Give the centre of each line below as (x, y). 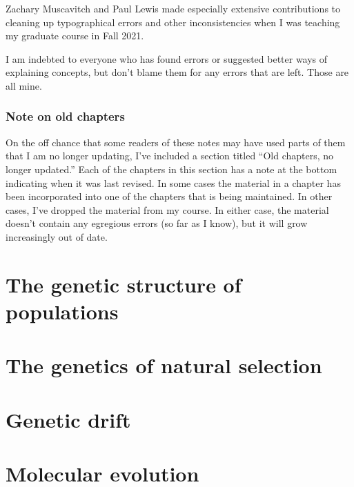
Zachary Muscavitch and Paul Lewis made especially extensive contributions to (173, 8)
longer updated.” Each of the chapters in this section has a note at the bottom (171, 169)
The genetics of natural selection (164, 365)
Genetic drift (68, 419)
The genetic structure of (124, 284)
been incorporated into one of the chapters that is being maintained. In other (169, 196)
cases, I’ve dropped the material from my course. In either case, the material (167, 209)
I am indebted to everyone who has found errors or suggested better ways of (167, 58)
